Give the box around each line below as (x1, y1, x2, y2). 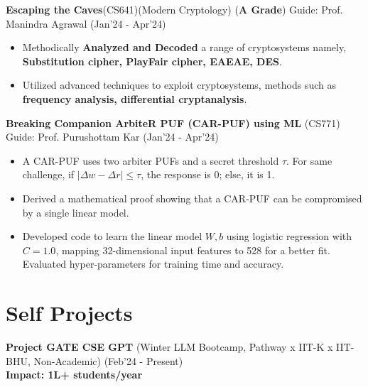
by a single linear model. (22, 205, 129, 219)
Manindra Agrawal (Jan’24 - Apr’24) (6, 16, 166, 31)
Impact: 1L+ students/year (6, 367, 143, 382)
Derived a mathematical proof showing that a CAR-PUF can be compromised (22, 190, 362, 205)
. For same (286, 153, 332, 168)
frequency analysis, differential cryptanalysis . (22, 91, 247, 106)
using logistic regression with (226, 229, 352, 244)
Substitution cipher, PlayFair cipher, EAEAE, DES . (22, 53, 282, 68)
